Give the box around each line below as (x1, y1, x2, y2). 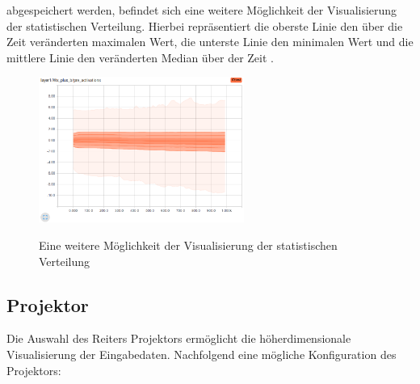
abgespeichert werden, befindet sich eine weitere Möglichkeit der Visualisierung (6, 2, 397, 18)
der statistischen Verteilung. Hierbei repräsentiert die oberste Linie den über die (6, 17, 403, 34)
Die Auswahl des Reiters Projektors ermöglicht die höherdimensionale (6, 330, 351, 347)
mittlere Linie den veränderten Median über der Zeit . (6, 49, 274, 65)
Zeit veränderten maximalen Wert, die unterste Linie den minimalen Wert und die (6, 33, 414, 50)
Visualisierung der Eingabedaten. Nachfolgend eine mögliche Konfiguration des (6, 345, 397, 362)
